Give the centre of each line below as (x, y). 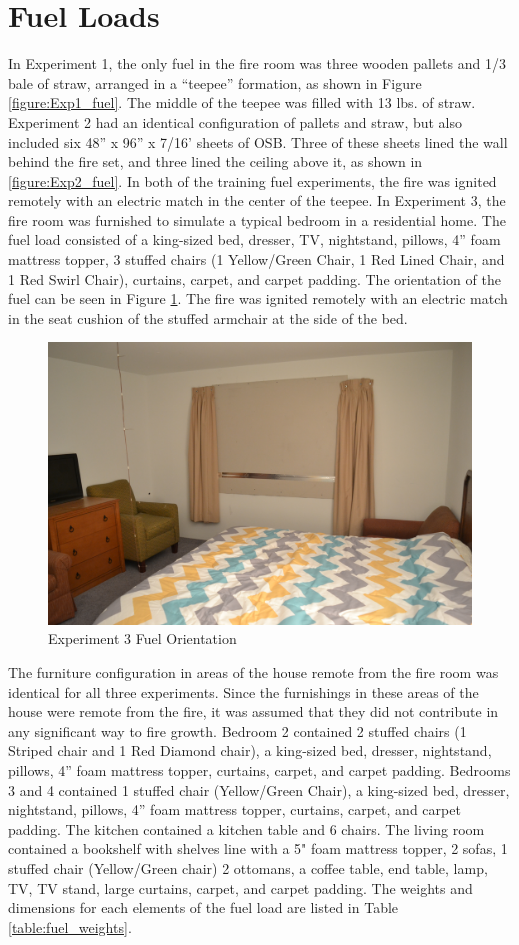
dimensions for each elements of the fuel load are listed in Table (203, 907)
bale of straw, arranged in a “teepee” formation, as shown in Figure (215, 82)
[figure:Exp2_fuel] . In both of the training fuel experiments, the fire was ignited (252, 180)
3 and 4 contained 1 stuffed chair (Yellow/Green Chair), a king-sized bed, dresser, (259, 789)
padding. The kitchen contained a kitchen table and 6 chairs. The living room (246, 828)
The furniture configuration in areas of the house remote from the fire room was (253, 672)
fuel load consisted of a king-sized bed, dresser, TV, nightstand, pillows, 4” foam (254, 239)
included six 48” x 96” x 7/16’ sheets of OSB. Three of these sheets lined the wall (258, 141)
